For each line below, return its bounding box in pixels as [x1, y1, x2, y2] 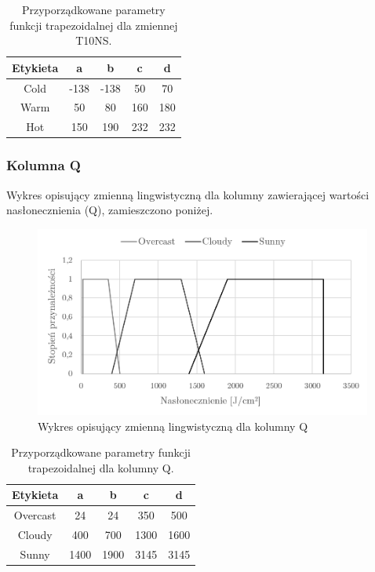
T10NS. [75, 32, 112, 49]
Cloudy [17, 526, 53, 543]
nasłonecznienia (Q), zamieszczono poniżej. [6, 202, 213, 218]
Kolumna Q [6, 155, 81, 175]
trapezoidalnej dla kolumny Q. [27, 459, 174, 475]
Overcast [13, 507, 56, 523]
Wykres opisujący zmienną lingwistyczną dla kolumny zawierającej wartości [6, 186, 370, 202]
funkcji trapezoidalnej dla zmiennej [9, 16, 178, 33]
